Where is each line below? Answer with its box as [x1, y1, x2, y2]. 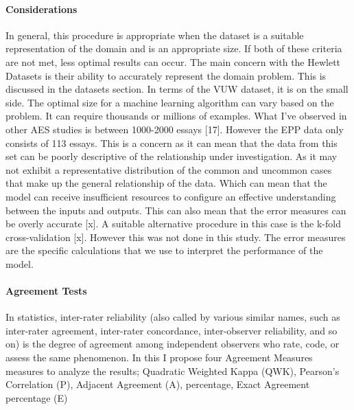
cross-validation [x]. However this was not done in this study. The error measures [5, 229, 346, 244]
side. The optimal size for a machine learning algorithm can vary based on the [5, 95, 334, 109]
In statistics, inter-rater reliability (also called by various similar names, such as [5, 310, 340, 324]
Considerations [5, 1, 78, 16]
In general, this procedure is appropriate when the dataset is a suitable [5, 27, 304, 42]
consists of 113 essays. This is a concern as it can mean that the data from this [5, 135, 338, 150]
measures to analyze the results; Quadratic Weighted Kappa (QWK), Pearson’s [5, 363, 340, 378]
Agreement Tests [5, 284, 87, 298]
